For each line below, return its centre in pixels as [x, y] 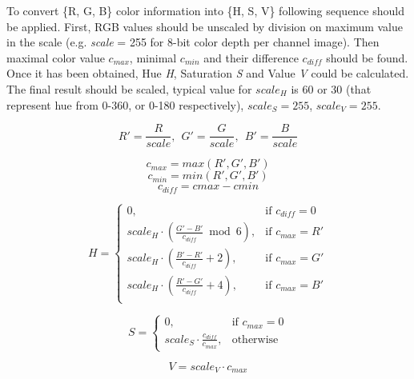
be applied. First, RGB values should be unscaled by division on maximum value [205, 26]
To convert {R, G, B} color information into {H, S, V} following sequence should [205, 10]
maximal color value [56, 57]
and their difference [251, 57]
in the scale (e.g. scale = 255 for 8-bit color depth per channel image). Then [193, 42]
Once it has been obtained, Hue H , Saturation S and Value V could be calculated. [208, 73]
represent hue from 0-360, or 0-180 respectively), [125, 104]
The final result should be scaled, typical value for [129, 88]
